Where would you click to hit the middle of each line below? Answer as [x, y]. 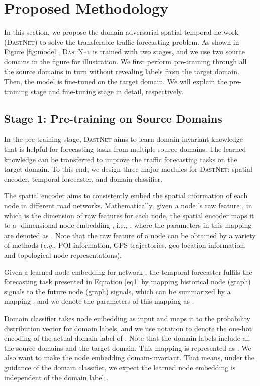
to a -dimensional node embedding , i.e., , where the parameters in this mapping [128, 225]
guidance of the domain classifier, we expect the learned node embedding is [120, 367]
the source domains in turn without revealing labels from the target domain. [122, 71]
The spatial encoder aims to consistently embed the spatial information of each [126, 196]
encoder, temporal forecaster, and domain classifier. [83, 178]
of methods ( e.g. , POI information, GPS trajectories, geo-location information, [125, 245]
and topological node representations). [63, 255]
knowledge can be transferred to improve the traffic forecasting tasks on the [121, 159]
